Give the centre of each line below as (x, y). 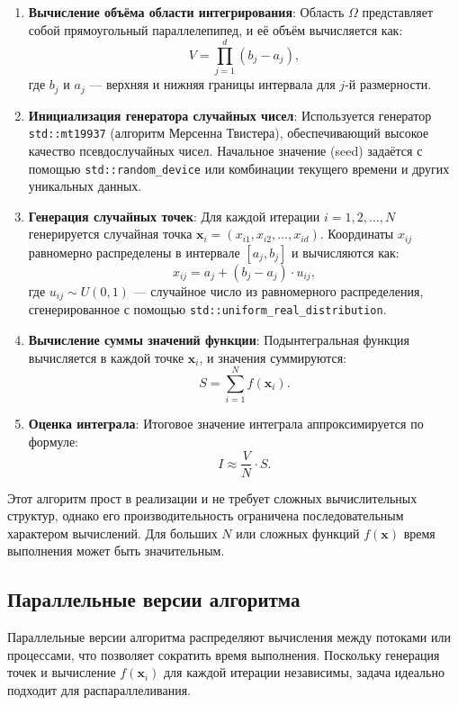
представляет (398, 12)
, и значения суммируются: (273, 357)
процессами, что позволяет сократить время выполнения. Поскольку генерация (224, 654)
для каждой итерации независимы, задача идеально (304, 672)
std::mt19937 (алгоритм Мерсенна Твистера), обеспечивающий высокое (229, 133)
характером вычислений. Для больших (112, 533)
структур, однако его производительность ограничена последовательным (206, 515)
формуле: (53, 441)
